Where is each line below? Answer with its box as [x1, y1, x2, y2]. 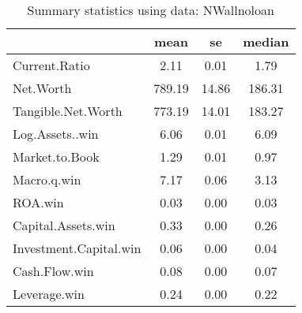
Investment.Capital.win [13, 239, 142, 257]
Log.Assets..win [13, 125, 99, 143]
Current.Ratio [13, 56, 90, 74]
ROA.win [13, 193, 64, 211]
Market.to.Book [13, 147, 100, 166]
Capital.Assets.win [13, 216, 115, 234]
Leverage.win [13, 285, 85, 303]
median [243, 32, 289, 50]
